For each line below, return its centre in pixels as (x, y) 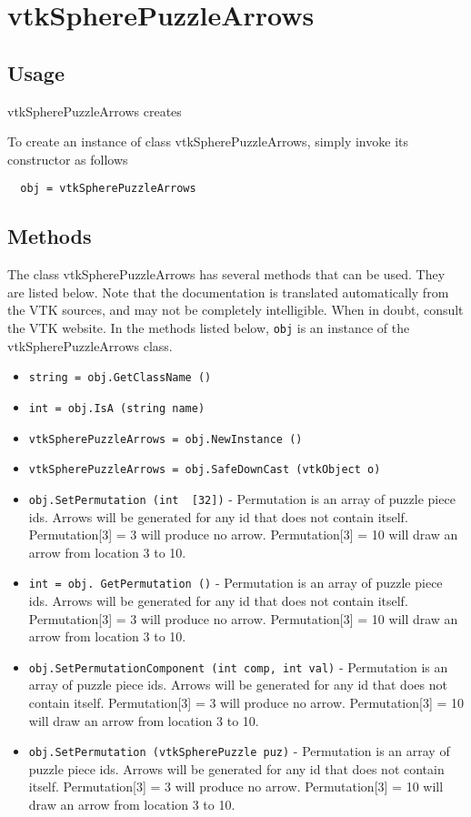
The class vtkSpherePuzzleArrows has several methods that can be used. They (226, 274)
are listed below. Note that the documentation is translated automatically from (228, 292)
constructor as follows (68, 159)
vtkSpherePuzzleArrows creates (95, 111)
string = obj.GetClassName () (120, 378)
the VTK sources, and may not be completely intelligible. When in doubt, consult (235, 310)
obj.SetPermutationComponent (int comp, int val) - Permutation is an (238, 666)
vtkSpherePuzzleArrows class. (90, 345)
